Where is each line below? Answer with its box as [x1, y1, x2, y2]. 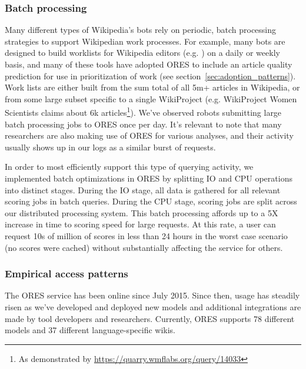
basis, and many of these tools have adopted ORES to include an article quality [5, 58, 292, 70]
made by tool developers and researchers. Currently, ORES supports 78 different [5, 312, 295, 324]
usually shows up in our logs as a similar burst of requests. [5, 140, 216, 153]
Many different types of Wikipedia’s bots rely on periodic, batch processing [5, 24, 277, 36]
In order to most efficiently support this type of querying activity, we [5, 160, 254, 173]
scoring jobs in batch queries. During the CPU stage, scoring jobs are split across [5, 195, 297, 207]
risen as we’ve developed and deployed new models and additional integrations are [5, 300, 301, 313]
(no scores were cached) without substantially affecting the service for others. [5, 241, 283, 253]
